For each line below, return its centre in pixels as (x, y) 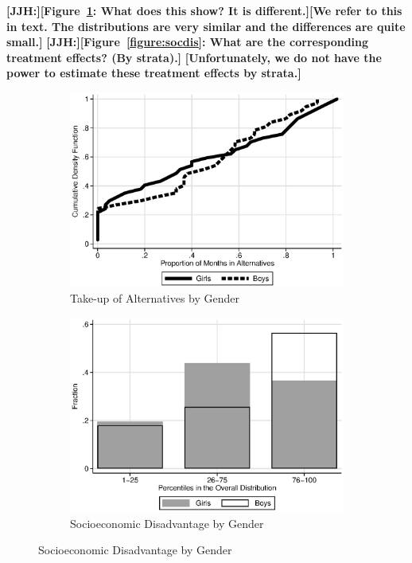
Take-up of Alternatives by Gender (155, 298)
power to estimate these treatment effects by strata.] (154, 73)
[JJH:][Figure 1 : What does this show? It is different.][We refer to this (204, 10)
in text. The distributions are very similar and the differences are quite (206, 26)
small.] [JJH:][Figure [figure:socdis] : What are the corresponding (188, 42)
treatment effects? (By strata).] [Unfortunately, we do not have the (194, 57)
